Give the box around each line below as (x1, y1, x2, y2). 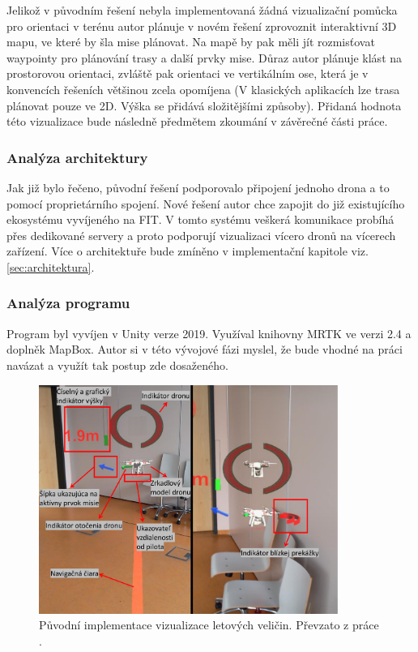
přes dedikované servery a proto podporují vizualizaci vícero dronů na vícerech (6, 226, 396, 243)
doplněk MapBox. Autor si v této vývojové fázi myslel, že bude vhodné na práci (6, 341, 403, 358)
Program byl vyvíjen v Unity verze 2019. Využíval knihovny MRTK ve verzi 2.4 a (6, 324, 412, 341)
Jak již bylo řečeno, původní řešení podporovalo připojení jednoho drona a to (6, 178, 390, 195)
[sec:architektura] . (6, 258, 95, 275)
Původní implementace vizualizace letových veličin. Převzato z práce (39, 616, 379, 633)
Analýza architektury (6, 147, 148, 167)
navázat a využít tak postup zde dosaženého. (6, 356, 228, 373)
